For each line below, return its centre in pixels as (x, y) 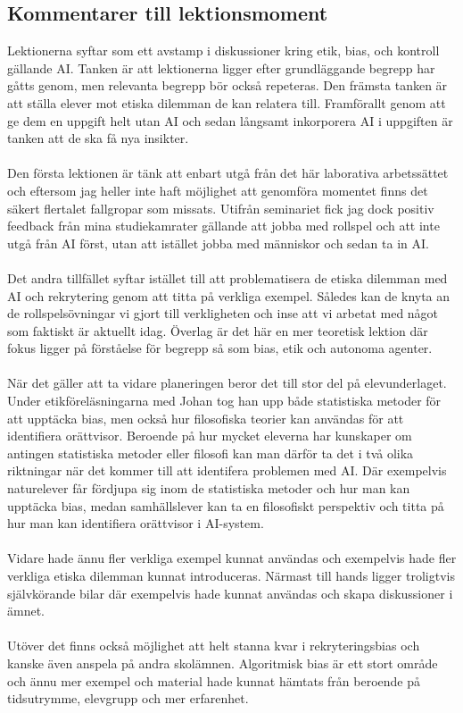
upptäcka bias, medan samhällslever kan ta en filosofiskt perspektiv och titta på (226, 505)
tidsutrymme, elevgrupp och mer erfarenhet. (128, 698)
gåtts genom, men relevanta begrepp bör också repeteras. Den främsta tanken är (227, 85)
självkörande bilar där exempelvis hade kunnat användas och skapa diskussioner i (230, 593)
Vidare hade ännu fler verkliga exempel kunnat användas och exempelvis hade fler (232, 558)
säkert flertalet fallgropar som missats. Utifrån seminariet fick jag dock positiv (221, 208)
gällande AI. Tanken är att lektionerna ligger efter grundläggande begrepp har (221, 67)
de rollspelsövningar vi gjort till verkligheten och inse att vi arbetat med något (223, 313)
